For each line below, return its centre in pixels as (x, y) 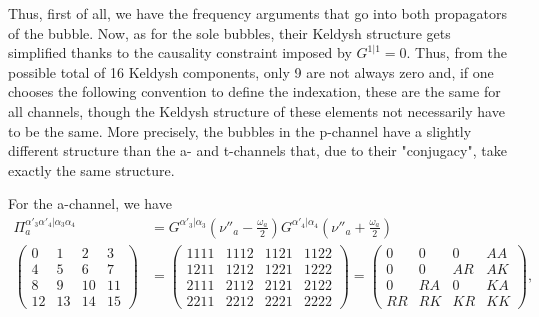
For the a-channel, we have (90, 203)
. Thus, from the (456, 52)
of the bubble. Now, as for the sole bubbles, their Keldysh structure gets (229, 32)
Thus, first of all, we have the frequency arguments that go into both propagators (258, 13)
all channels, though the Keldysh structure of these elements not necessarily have (256, 110)
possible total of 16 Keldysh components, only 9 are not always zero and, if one (251, 71)
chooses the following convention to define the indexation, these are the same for (254, 91)
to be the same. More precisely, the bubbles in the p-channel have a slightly (240, 130)
